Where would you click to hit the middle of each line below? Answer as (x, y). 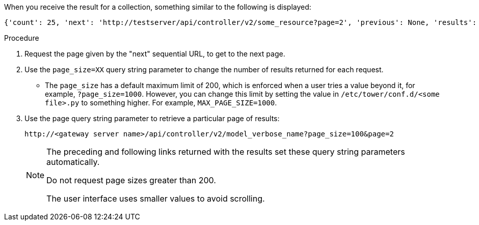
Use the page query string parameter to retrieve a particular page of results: (152, 118)
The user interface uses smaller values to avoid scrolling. (156, 199)
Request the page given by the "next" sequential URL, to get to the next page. (155, 54)
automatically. (73, 162)
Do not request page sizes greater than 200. (131, 180)
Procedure (22, 38)
